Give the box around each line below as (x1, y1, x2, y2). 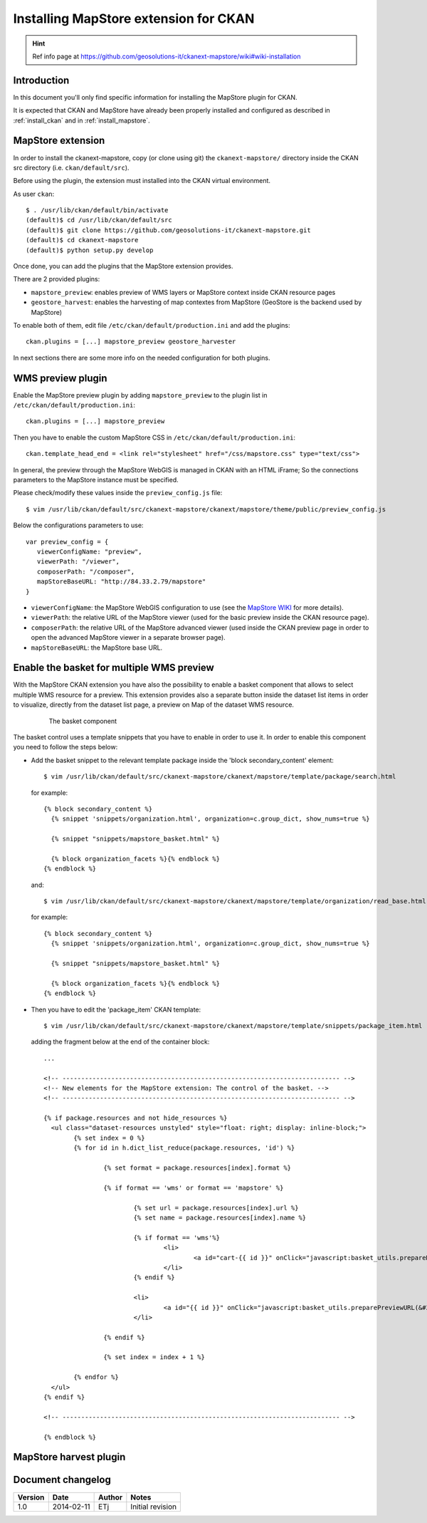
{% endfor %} (73, 1373, 119, 1381)
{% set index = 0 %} (73, 1133, 145, 1142)
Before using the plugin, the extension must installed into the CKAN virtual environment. (13, 177, 270, 185)
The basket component (48, 717, 117, 725)
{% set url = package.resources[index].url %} (133, 1204, 299, 1212)
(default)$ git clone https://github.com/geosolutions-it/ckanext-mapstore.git (26, 226, 311, 234)
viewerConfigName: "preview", (36, 547, 142, 556)
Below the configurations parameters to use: (13, 521, 144, 530)
